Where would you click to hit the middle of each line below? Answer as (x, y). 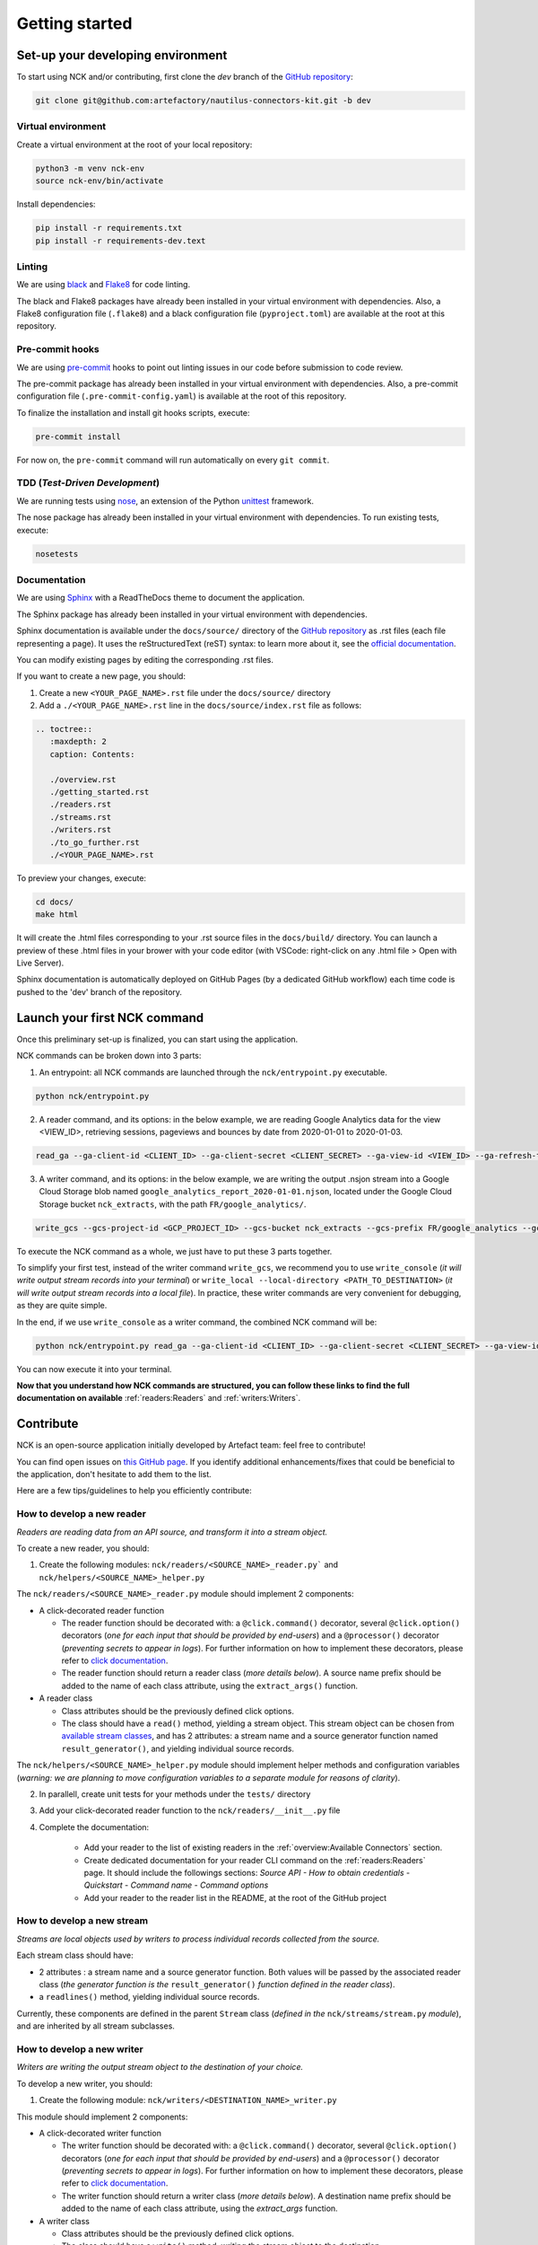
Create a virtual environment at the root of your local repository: (134, 145)
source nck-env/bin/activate (100, 181)
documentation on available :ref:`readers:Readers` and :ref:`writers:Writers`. (159, 1398)
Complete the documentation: (94, 1827)
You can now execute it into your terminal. (94, 1369)
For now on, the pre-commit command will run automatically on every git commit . (173, 460)
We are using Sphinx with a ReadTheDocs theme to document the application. (161, 598)
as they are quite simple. (62, 1306)
